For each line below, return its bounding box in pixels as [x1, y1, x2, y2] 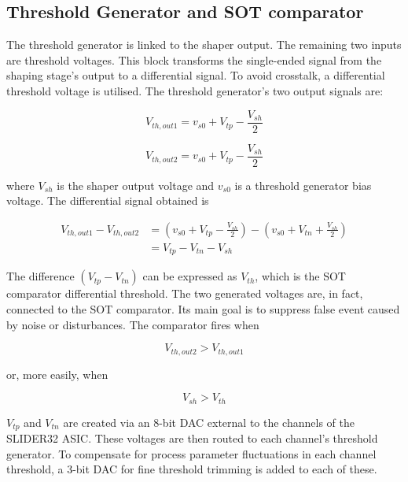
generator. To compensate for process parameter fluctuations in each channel [6, 445, 377, 462]
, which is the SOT [255, 268, 346, 284]
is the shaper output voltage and [57, 176, 215, 193]
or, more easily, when [6, 365, 108, 382]
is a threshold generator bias [234, 176, 372, 193]
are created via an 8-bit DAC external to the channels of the [63, 413, 355, 430]
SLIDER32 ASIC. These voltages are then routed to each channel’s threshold [6, 430, 378, 447]
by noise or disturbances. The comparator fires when [6, 316, 259, 332]
